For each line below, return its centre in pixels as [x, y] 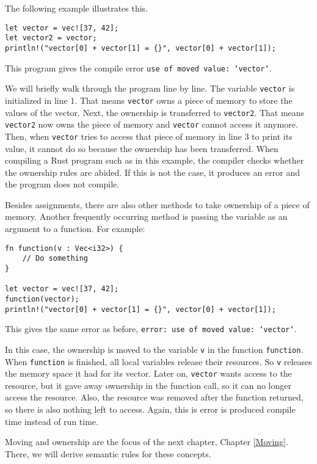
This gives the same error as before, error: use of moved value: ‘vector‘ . [151, 329]
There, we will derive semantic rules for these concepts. [108, 453]
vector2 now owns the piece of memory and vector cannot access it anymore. [151, 124]
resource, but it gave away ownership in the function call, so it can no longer [148, 385]
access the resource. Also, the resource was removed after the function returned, [154, 397]
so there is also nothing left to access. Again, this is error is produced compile [150, 409]
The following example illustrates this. [76, 8]
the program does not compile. [62, 184]
